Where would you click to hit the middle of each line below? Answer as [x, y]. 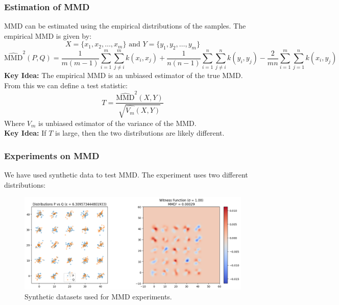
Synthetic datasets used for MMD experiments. [98, 297]
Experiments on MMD [52, 155]
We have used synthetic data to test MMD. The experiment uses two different [126, 175]
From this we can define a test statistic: [66, 85]
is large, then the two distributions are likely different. [140, 133]
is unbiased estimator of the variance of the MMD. [117, 123]
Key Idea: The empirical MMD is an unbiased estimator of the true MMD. [124, 75]
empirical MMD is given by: [48, 35]
